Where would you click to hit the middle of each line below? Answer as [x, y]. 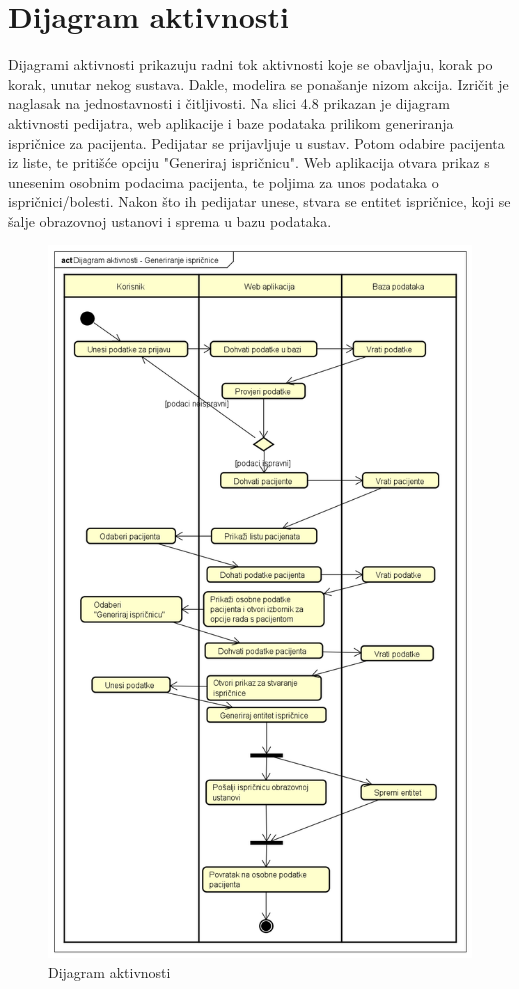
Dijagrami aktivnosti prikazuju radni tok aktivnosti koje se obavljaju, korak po [250, 64]
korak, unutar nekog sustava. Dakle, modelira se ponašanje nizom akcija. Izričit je [258, 83]
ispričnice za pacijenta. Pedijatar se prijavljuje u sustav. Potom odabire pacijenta [256, 142]
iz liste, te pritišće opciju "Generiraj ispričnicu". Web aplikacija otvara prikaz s [249, 162]
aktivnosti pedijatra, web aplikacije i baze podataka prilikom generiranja [231, 122]
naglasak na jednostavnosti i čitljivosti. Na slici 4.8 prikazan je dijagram [229, 103]
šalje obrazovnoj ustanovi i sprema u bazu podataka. [170, 220]
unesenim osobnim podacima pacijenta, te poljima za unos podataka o [223, 181]
